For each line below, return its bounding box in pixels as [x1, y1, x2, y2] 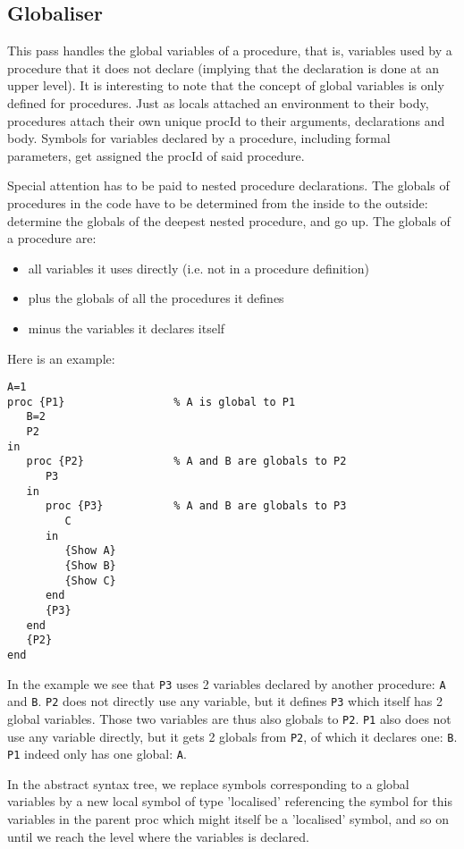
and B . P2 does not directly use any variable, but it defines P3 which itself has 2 [7, 692, 443, 710]
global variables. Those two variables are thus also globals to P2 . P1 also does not [7, 709, 451, 727]
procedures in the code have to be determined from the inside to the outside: [7, 193, 428, 212]
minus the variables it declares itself [28, 318, 225, 337]
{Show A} [64, 544, 116, 558]
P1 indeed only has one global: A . [7, 744, 187, 763]
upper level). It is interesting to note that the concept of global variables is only [7, 76, 444, 95]
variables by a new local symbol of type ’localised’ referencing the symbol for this [7, 792, 452, 811]
